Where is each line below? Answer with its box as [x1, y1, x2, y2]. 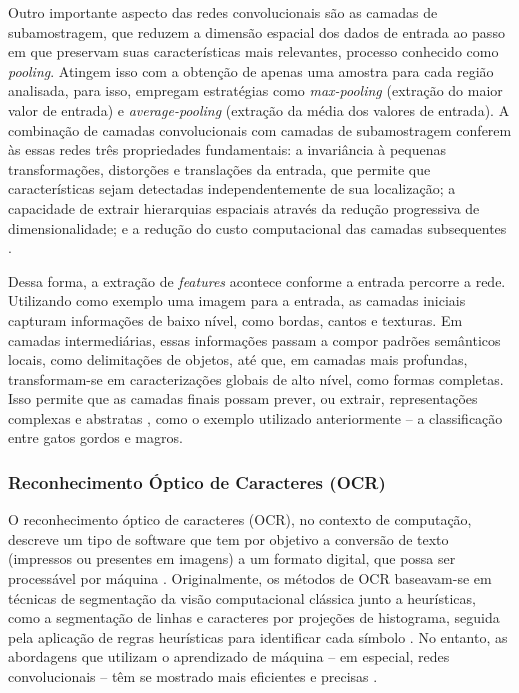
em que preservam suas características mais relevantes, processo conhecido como [8, 41, 499, 62]
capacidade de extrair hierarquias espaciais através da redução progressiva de [8, 197, 480, 218]
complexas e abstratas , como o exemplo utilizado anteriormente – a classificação [8, 407, 503, 428]
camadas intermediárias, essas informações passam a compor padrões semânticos [8, 329, 501, 350]
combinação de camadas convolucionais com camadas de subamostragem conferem [8, 119, 512, 140]
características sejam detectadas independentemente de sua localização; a [8, 178, 456, 199]
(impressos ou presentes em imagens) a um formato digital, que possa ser [8, 548, 456, 569]
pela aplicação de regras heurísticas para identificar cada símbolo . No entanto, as [8, 626, 508, 647]
